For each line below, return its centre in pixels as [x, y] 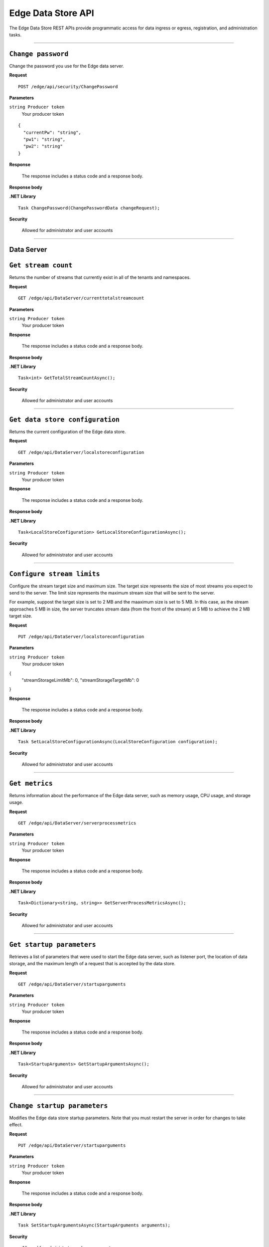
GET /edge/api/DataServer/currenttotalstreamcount [81, 298]
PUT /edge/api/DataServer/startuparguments [72, 1145]
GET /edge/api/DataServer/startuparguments [72, 984]
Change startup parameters [59, 1106]
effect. [16, 1125]
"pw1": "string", [44, 139]
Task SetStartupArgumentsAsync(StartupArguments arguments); [94, 1225]
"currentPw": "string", [52, 132]
